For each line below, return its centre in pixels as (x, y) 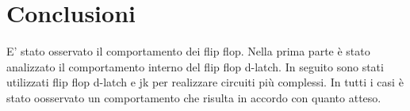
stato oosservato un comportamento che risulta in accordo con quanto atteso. (194, 97)
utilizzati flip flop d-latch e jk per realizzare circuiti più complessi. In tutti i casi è (205, 82)
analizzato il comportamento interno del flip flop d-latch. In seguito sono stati (195, 66)
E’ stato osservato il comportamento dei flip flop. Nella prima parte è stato (188, 51)
